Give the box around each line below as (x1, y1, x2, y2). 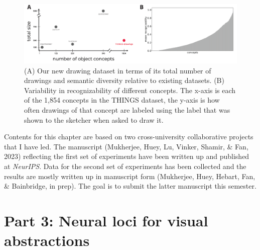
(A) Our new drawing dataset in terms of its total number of (24, 65, 211, 75)
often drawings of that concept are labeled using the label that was (24, 104, 230, 115)
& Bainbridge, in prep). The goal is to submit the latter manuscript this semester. (4, 181, 256, 191)
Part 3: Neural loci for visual (4, 210, 208, 230)
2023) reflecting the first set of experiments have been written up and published (4, 151, 249, 161)
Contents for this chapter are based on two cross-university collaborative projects (4, 131, 253, 142)
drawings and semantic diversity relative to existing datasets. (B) (24, 75, 224, 86)
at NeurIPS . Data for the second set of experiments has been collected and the (4, 160, 246, 171)
